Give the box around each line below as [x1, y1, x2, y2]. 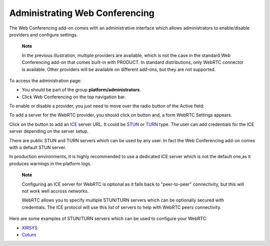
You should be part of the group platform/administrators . [21, 87, 141, 93]
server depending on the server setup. [9, 128, 89, 134]
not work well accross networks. [21, 188, 89, 194]
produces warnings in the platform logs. [9, 160, 92, 167]
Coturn [21, 232, 36, 238]
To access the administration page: [9, 77, 82, 83]
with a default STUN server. [9, 145, 66, 151]
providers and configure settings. [9, 31, 78, 37]
